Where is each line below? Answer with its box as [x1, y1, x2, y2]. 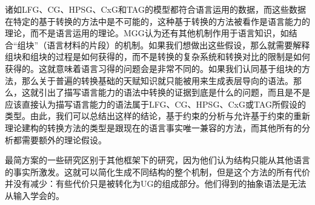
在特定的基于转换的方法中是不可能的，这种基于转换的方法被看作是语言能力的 [5, 15, 310, 27]
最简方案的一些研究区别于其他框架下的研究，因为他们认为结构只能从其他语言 [5, 154, 310, 166]
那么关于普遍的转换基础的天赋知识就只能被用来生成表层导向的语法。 [21, 74, 293, 86]
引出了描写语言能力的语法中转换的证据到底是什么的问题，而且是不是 [38, 86, 310, 99]
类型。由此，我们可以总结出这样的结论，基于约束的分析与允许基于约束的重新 [5, 109, 310, 122]
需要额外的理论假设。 [21, 133, 107, 146]
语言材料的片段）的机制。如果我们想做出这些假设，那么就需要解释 [47, 38, 310, 51]
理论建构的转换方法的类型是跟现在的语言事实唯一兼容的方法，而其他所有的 [5, 121, 302, 134]
